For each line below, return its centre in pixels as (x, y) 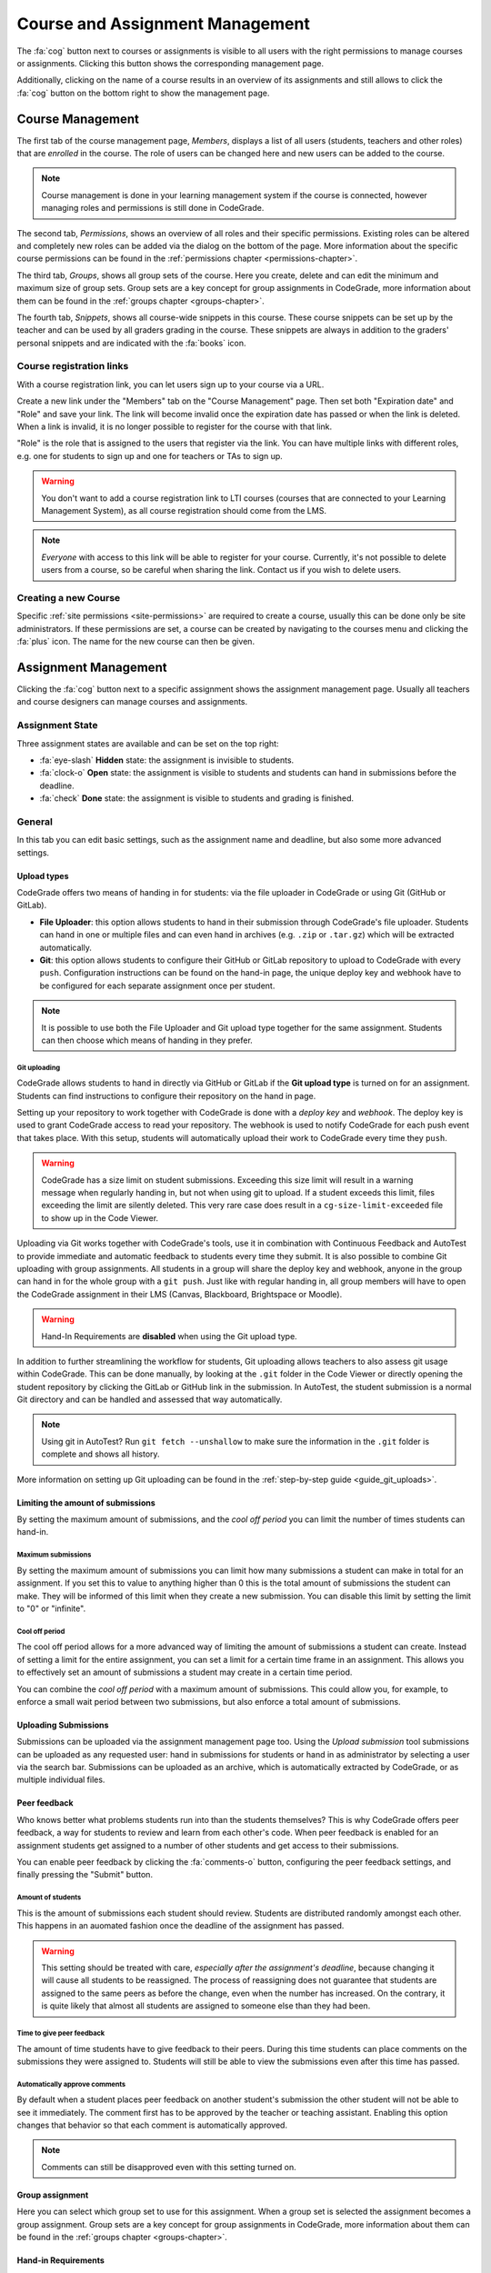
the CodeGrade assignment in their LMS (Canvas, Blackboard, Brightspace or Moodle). (180, 1294)
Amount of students (49, 1898)
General (35, 821)
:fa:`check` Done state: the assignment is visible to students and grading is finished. (197, 798)
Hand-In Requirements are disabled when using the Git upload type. (169, 1336)
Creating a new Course (69, 597)
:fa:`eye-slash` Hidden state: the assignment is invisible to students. (167, 760)
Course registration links (73, 366)
